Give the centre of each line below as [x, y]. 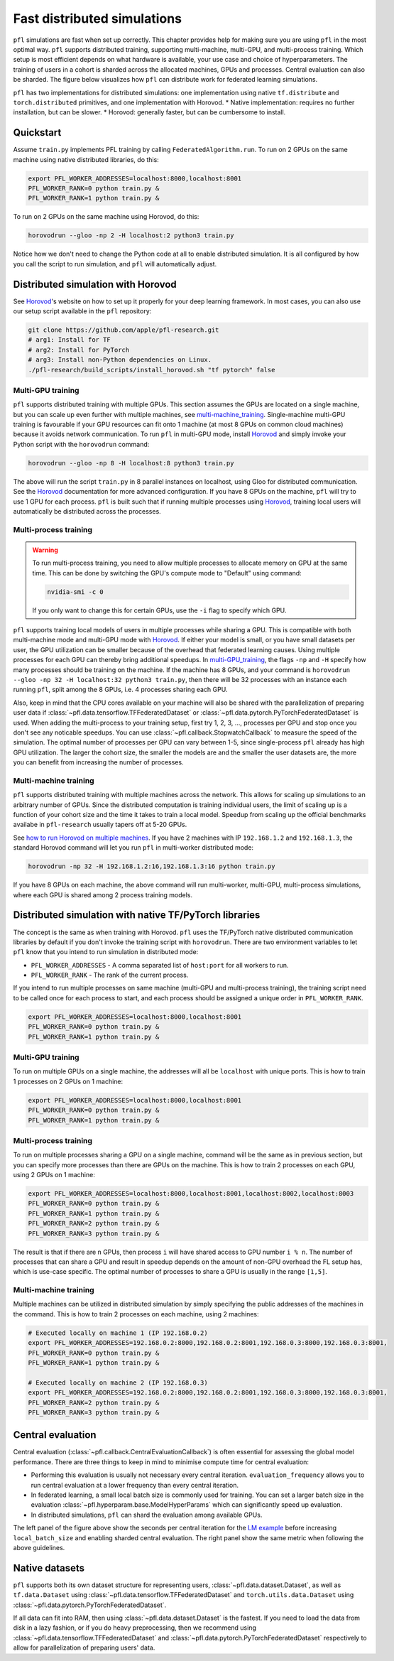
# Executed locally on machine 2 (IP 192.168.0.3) [118, 1383]
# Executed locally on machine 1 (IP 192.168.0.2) [118, 1333]
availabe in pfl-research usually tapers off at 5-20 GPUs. [100, 825]
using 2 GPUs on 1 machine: [54, 1175]
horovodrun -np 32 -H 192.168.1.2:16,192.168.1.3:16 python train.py [152, 866]
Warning [45, 550]
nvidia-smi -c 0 [76, 592]
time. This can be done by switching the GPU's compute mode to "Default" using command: [167, 573]
